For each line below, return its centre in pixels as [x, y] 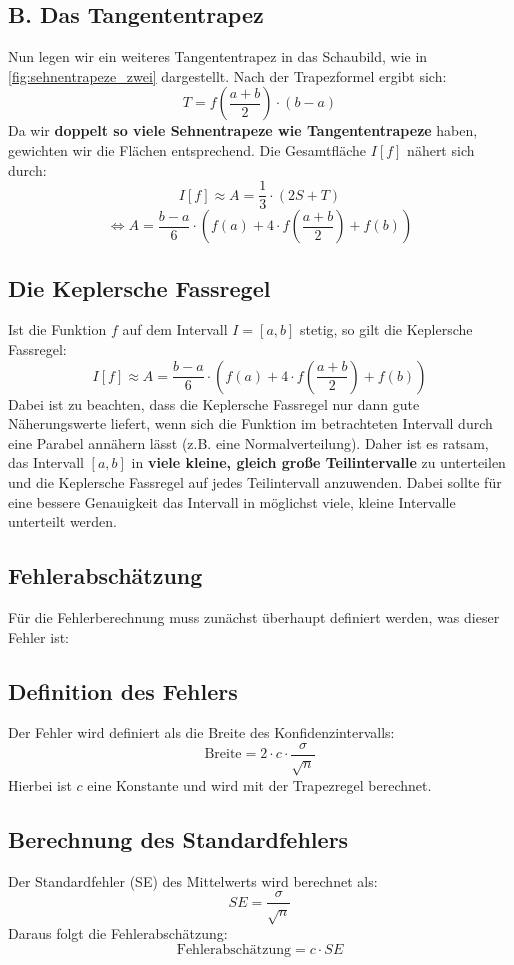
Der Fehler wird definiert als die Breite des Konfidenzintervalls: [201, 732]
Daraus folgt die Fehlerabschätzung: [118, 933]
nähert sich [441, 149]
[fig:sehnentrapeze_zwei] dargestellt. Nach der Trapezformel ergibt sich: [227, 75]
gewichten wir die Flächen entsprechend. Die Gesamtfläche [187, 149]
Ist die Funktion [57, 329]
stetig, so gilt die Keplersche [386, 329]
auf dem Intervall [175, 329]
